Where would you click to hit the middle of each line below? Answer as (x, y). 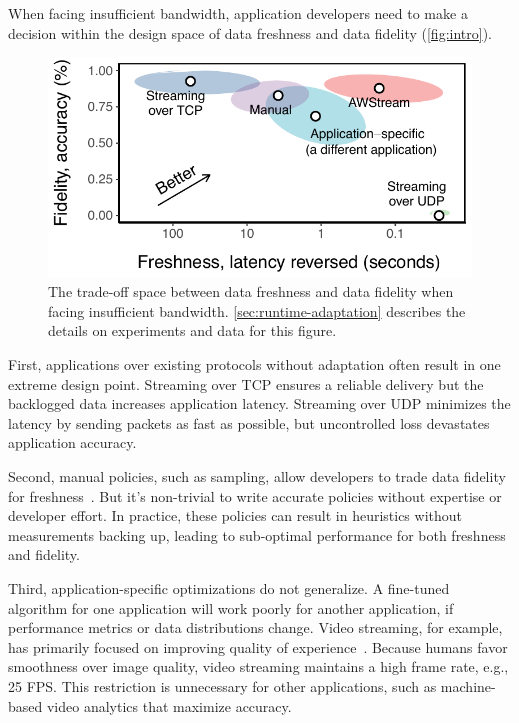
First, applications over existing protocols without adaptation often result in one (254, 364)
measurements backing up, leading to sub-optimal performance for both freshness (257, 534)
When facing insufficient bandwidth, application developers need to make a (238, 13)
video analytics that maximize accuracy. (169, 705)
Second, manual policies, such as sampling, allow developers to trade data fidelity (257, 476)
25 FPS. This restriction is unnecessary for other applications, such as (222, 685)
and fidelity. (44, 554)
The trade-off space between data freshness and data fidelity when (251, 291)
